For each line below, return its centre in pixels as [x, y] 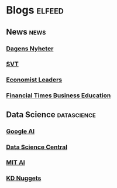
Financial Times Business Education [58, 95]
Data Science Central [37, 147]
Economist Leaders [34, 80]
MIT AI [16, 163]
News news [26, 32]
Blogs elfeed [35, 10]
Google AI [20, 131]
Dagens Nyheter [30, 49]
